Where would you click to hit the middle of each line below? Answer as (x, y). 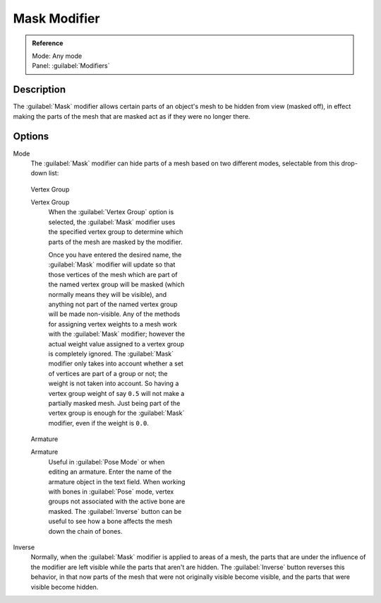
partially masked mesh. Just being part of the (114, 403)
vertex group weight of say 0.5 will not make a (116, 393)
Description (40, 89)
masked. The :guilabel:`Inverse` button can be (115, 511)
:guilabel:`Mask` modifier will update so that (112, 264)
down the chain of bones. (85, 531)
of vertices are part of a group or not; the (108, 373)
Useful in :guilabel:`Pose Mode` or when (107, 462)
